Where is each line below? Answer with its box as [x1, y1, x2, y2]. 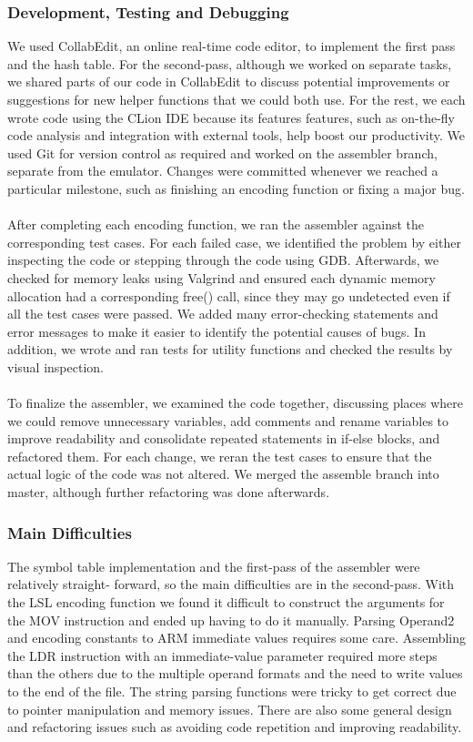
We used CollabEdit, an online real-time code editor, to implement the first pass [7, 36, 456, 56]
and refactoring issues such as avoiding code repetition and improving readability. [7, 717, 462, 737]
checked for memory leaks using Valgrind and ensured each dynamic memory [7, 268, 436, 287]
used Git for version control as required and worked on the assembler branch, [7, 143, 438, 162]
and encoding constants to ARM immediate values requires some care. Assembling [7, 628, 467, 647]
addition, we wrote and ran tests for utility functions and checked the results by [7, 340, 453, 359]
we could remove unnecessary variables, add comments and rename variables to [7, 411, 449, 430]
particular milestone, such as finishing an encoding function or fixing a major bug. [7, 178, 465, 198]
